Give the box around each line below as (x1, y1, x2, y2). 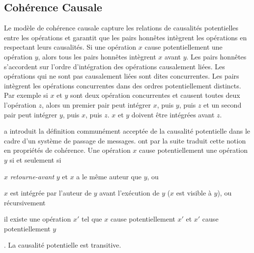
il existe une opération (4, 214, 71, 224)
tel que (81, 214, 102, 224)
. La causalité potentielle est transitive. (4, 240, 121, 250)
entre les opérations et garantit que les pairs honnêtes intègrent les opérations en (4, 32, 247, 42)
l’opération (4, 99, 36, 110)
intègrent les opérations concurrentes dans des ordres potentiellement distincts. (4, 80, 241, 90)
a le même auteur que (76, 171, 141, 181)
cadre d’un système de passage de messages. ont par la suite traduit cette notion (4, 135, 246, 145)
